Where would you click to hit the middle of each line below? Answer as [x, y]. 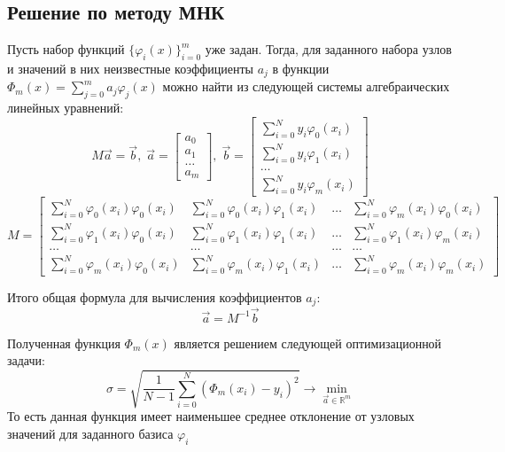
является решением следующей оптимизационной [308, 343]
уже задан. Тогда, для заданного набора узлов [328, 49]
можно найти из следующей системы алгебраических [306, 86]
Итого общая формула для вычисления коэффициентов [155, 296]
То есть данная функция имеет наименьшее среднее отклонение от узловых [211, 416]
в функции [301, 68]
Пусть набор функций [66, 49]
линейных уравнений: [66, 108]
